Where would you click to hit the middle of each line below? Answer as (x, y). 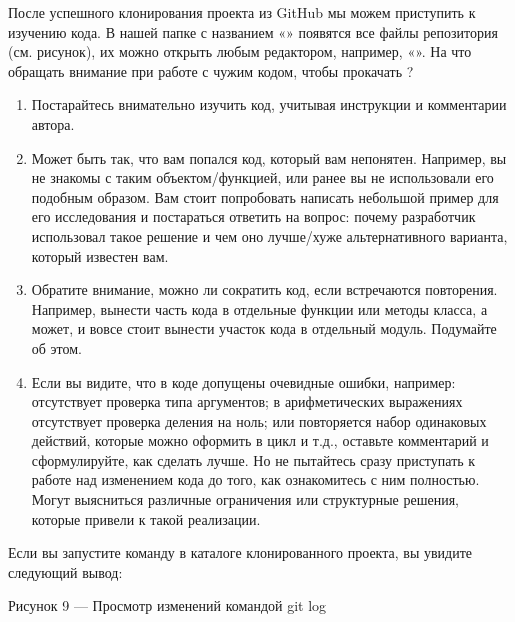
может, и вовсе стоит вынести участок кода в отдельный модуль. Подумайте (264, 328)
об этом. (57, 347)
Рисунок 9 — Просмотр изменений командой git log (167, 605)
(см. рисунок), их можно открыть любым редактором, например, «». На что (240, 51)
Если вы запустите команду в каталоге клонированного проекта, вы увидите (240, 552)
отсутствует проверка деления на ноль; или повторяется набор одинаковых (259, 420)
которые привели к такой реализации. (146, 518)
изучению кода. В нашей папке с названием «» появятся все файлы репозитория (253, 31)
